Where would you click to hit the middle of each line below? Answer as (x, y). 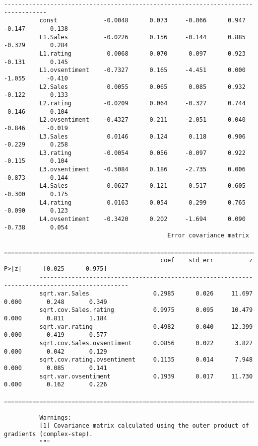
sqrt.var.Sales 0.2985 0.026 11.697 (146, 293)
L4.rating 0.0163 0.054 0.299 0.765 (142, 202)
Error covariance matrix (208, 236)
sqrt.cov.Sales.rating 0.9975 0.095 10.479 (146, 310)
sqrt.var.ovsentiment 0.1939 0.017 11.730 (146, 376)
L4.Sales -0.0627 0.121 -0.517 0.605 (142, 186)
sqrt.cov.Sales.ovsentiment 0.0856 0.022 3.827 (146, 343)
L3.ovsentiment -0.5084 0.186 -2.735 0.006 (142, 170)
